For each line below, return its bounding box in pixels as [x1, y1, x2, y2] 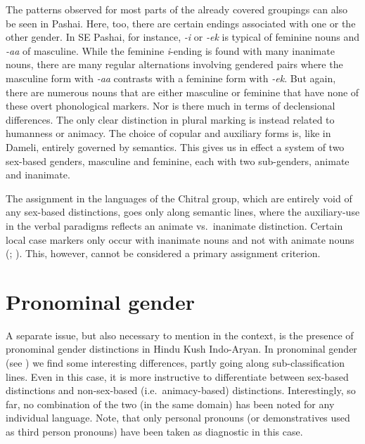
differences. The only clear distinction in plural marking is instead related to [6, 112, 335, 126]
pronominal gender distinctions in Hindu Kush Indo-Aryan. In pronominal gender [6, 341, 357, 356]
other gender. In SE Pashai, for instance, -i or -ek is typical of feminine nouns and [6, 30, 359, 44]
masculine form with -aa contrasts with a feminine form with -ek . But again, [6, 70, 336, 85]
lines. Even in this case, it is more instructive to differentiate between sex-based [6, 369, 349, 384]
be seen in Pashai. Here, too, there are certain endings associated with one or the [6, 15, 356, 30]
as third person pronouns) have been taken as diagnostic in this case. [6, 424, 303, 438]
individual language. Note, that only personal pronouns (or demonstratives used [6, 410, 350, 425]
